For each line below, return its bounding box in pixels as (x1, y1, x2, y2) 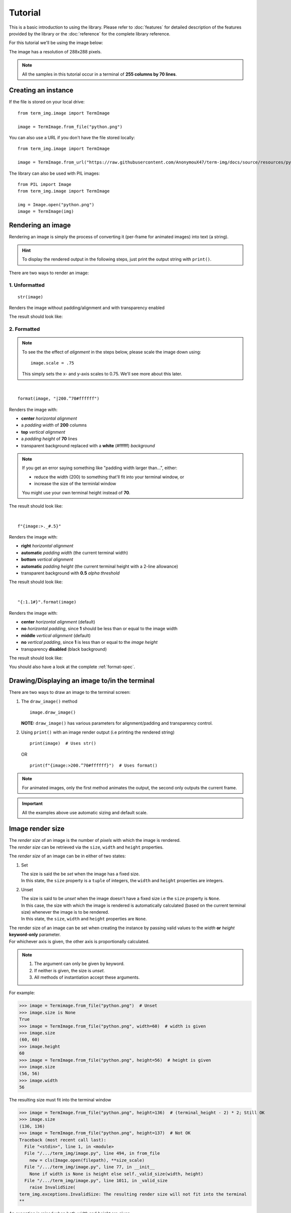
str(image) (17, 294, 44, 299)
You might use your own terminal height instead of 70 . (22, 490, 130, 495)
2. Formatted (9, 326, 40, 332)
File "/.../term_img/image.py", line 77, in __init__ (24, 1164, 155, 1170)
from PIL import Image (17, 181, 72, 187)
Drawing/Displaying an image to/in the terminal (9, 677, 155, 685)
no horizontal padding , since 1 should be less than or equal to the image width (21, 626, 178, 632)
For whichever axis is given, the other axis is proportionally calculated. (9, 938, 150, 944)
